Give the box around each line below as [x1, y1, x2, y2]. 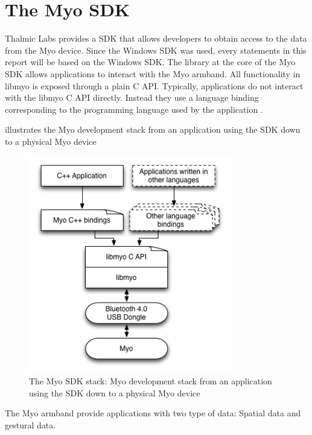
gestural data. [5, 418, 56, 431]
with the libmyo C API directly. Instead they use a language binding [5, 91, 259, 104]
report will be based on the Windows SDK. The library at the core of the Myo [5, 56, 296, 68]
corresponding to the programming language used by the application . [5, 103, 263, 115]
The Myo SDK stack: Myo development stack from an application [29, 375, 272, 387]
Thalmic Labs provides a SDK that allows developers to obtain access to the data [5, 32, 307, 45]
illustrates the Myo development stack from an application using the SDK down [5, 123, 301, 136]
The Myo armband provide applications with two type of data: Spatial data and [5, 407, 301, 419]
